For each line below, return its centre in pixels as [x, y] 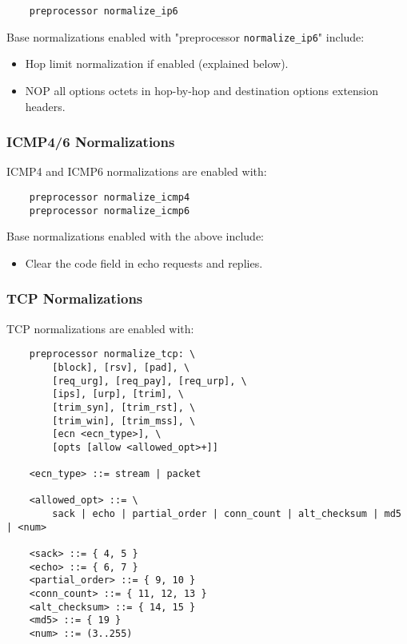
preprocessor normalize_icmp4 [110, 197]
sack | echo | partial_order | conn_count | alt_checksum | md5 [227, 514]
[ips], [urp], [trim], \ [118, 394]
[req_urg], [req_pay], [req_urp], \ [150, 381]
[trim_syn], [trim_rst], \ [124, 407]
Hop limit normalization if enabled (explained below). [157, 64]
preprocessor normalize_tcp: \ [112, 354]
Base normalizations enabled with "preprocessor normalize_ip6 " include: [186, 36]
